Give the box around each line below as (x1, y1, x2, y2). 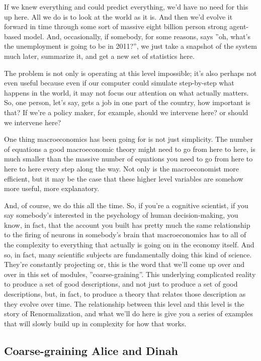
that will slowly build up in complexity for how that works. (4, 318, 187, 328)
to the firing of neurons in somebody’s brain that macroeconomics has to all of (4, 229, 246, 240)
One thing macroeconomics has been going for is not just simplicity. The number (4, 134, 253, 144)
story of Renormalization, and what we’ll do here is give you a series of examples (4, 308, 253, 319)
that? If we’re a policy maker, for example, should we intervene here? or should (4, 107, 248, 117)
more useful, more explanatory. (4, 183, 100, 194)
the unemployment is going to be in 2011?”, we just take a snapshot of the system (4, 41, 257, 51)
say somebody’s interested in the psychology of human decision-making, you (4, 210, 238, 220)
